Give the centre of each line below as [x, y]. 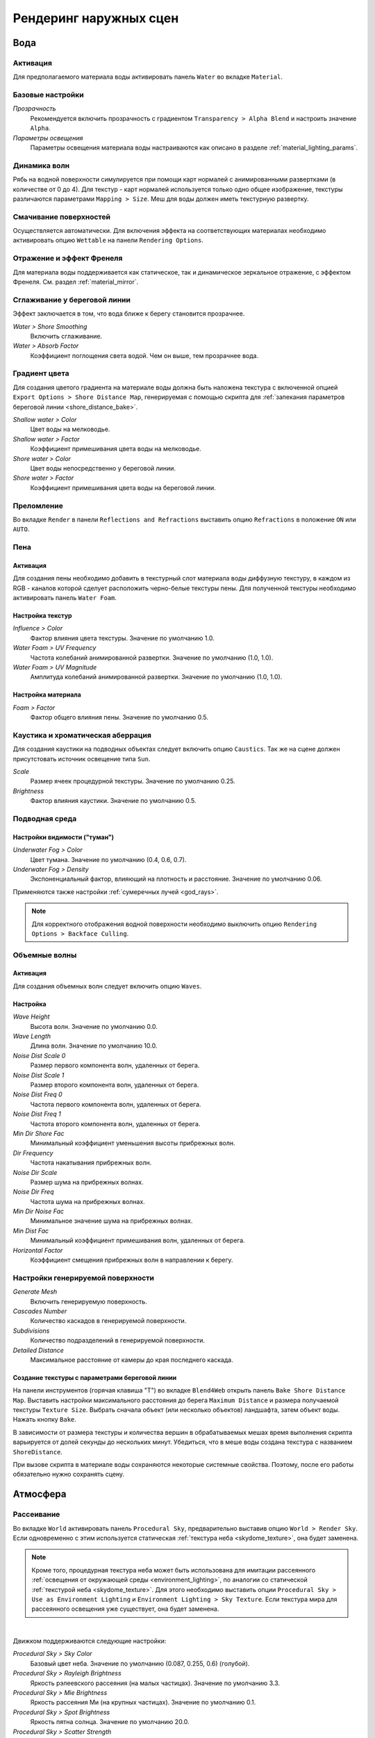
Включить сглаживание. [66, 336]
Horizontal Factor [38, 1250]
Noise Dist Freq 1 [37, 1114]
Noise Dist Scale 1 [39, 1075]
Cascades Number [40, 1311]
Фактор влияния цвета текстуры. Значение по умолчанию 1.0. [122, 638]
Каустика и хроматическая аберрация [82, 735]
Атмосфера [40, 1494]
